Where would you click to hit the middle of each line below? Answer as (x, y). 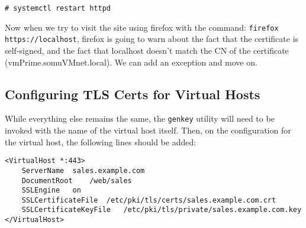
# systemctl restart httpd (58, 8)
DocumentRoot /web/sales (77, 180)
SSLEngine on (51, 190)
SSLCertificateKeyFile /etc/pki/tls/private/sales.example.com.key (162, 210)
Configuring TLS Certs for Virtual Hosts (133, 94)
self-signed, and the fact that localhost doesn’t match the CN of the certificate (147, 50)
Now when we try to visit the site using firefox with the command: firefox (142, 27)
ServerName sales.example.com (83, 170)
